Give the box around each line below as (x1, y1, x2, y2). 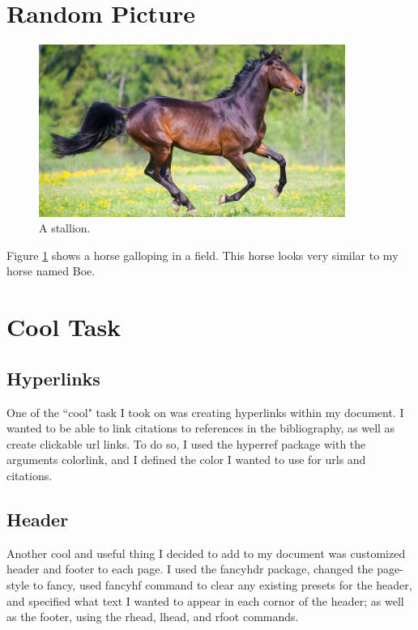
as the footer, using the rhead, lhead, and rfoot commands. (6, 608, 299, 625)
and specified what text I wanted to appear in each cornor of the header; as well (6, 592, 404, 609)
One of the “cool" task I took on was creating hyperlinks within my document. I (6, 403, 404, 420)
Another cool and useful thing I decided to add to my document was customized (6, 544, 406, 561)
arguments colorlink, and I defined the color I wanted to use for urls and (6, 451, 366, 468)
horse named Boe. (6, 262, 96, 279)
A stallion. (39, 219, 91, 236)
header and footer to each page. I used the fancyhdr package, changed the (6, 560, 373, 577)
